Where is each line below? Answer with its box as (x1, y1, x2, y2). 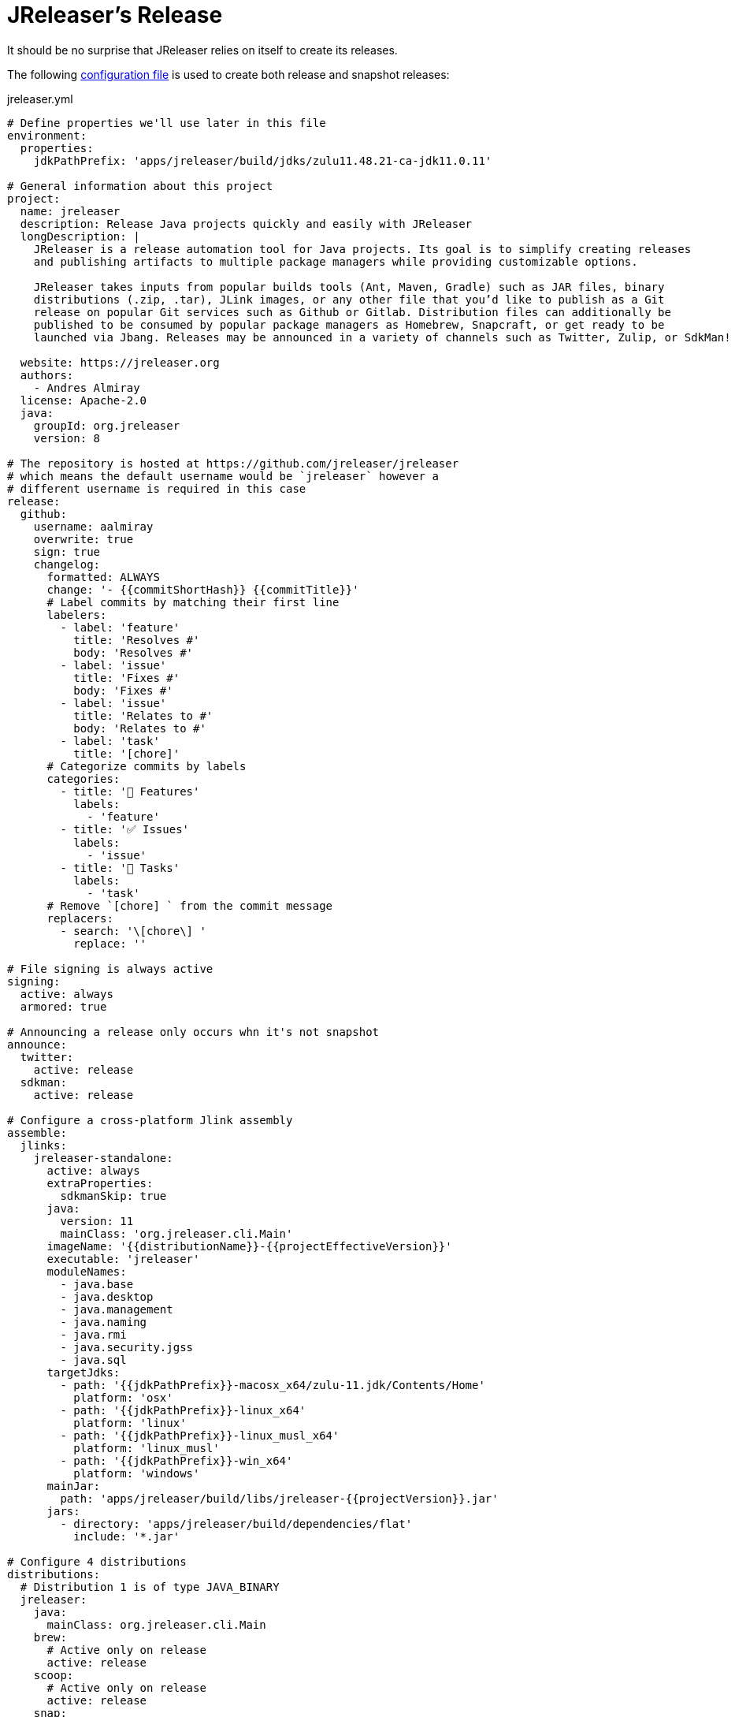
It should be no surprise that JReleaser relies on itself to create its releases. (7, 43, 398, 57)
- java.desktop (60, 1290, 154, 1303)
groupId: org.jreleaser (33, 419, 180, 432)
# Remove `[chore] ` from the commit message (46, 899, 333, 912)
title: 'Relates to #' (73, 709, 213, 722)
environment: (7, 128, 87, 142)
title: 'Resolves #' (73, 633, 200, 646)
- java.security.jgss (60, 1340, 194, 1354)
